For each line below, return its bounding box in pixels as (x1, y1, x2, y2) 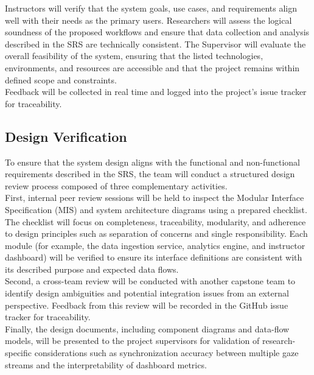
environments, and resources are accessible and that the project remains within (5, 61, 300, 74)
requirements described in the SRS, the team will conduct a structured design (5, 167, 295, 180)
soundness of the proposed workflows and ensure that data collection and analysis (5, 26, 310, 38)
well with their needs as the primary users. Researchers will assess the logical (5, 13, 292, 26)
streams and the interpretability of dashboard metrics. (5, 358, 207, 371)
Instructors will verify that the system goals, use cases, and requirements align (5, 2, 297, 14)
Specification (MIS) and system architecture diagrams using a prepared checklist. (5, 203, 307, 216)
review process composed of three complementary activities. (5, 179, 228, 192)
